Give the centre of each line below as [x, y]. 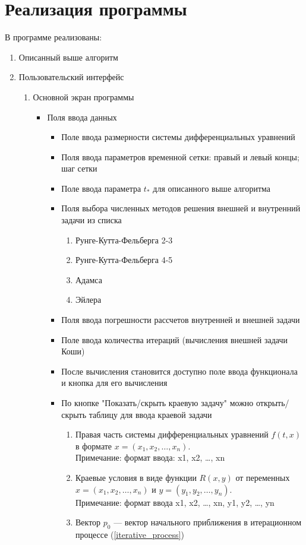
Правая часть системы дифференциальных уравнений [172, 434]
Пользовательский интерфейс [71, 77]
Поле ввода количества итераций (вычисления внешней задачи [175, 339]
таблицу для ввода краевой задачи [150, 414]
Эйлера [88, 300]
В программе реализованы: [53, 37]
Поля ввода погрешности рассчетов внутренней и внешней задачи [181, 320]
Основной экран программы [83, 96]
